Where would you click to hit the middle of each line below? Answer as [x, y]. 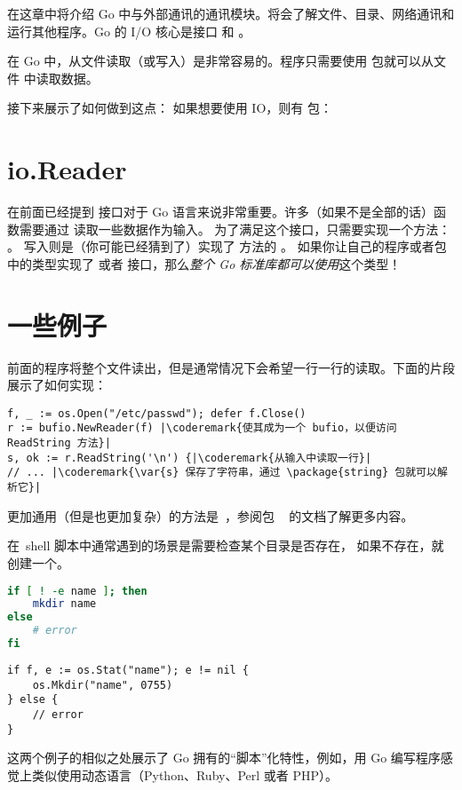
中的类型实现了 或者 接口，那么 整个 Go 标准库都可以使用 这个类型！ [204, 263]
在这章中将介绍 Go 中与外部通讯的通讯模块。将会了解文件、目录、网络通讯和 [231, 13]
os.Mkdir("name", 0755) [103, 685]
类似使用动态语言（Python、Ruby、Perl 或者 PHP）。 [185, 774]
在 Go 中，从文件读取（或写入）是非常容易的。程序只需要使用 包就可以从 [220, 61]
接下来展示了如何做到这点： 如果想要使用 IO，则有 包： [170, 108]
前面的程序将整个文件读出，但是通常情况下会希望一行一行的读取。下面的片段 [231, 367]
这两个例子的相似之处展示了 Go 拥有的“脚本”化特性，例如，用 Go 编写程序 [224, 758]
